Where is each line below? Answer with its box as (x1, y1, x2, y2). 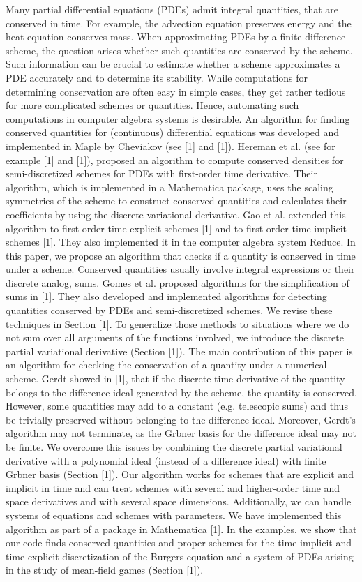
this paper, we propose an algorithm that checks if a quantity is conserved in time (6, 248, 356, 262)
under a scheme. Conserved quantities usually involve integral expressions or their (6, 262, 355, 276)
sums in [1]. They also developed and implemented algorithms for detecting (6, 289, 327, 304)
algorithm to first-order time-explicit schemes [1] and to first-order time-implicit (6, 221, 347, 235)
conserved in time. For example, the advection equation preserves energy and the (6, 15, 352, 30)
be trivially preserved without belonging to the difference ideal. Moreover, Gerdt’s (6, 412, 356, 426)
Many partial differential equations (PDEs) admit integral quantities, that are (6, 2, 339, 16)
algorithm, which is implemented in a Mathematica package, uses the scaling (6, 179, 333, 194)
